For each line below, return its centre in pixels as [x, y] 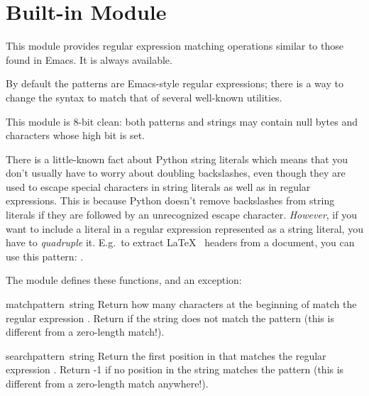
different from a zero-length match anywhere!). [107, 383]
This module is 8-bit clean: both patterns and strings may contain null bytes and [182, 121]
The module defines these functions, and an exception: [124, 280]
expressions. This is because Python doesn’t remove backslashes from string [170, 200]
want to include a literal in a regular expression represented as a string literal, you [184, 228]
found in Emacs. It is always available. [89, 59]
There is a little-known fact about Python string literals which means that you [177, 159]
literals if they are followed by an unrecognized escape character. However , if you [181, 215]
